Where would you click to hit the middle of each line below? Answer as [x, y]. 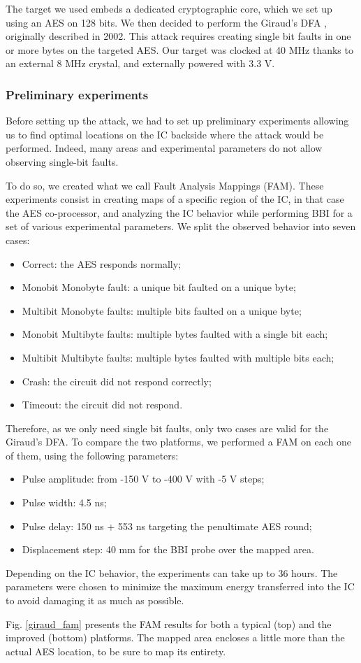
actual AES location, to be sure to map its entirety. [116, 651]
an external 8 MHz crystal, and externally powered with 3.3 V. [140, 63]
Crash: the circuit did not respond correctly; [117, 381]
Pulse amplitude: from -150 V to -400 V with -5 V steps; [143, 479]
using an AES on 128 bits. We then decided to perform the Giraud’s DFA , [166, 22]
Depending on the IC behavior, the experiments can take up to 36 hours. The [172, 572]
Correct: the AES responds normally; [102, 263]
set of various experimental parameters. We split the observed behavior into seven [181, 226]
